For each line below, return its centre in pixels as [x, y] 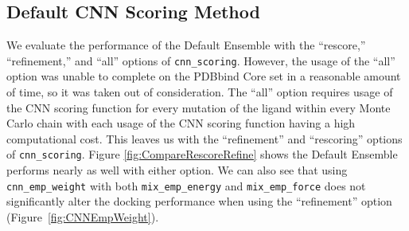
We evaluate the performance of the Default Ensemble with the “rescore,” [186, 45]
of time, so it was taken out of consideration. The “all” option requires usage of [200, 92]
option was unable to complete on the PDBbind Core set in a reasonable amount [204, 76]
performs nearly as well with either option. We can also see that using [177, 170]
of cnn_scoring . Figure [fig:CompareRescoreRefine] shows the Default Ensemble [202, 154]
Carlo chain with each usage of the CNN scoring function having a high [181, 123]
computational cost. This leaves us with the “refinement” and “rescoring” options [204, 138]
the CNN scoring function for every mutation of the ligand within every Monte [199, 107]
